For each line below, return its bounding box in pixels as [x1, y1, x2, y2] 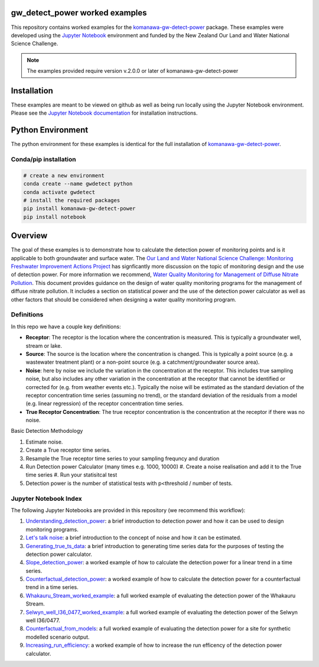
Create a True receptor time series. [25, 446, 111, 454]
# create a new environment [23, 172, 105, 179]
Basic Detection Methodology [11, 428, 83, 435]
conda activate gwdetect [23, 189, 96, 195]
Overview [11, 231, 48, 241]
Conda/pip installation [11, 156, 76, 164]
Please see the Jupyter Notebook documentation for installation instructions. [11, 109, 198, 116]
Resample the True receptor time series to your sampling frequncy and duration [25, 455, 220, 462]
